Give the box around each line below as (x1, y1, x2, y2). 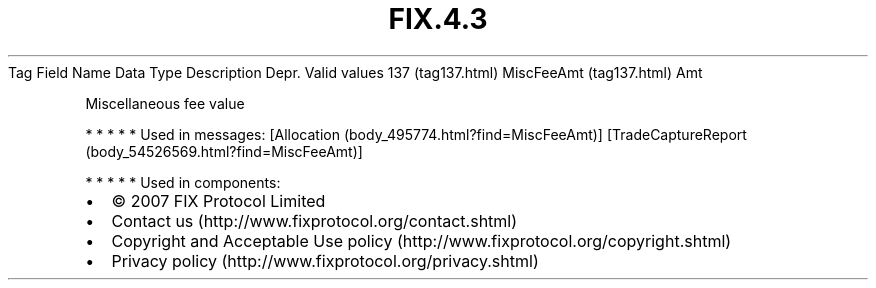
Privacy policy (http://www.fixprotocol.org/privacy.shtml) (111, 250, 539, 271)
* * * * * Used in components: (85, 173, 281, 191)
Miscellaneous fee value (85, 94, 245, 112)
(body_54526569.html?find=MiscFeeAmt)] (85, 142, 363, 160)
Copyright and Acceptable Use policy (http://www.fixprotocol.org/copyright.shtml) (111, 230, 732, 251)
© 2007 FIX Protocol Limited (111, 190, 326, 211)
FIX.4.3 (388, 2, 488, 36)
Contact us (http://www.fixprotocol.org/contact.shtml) (111, 210, 518, 231)
